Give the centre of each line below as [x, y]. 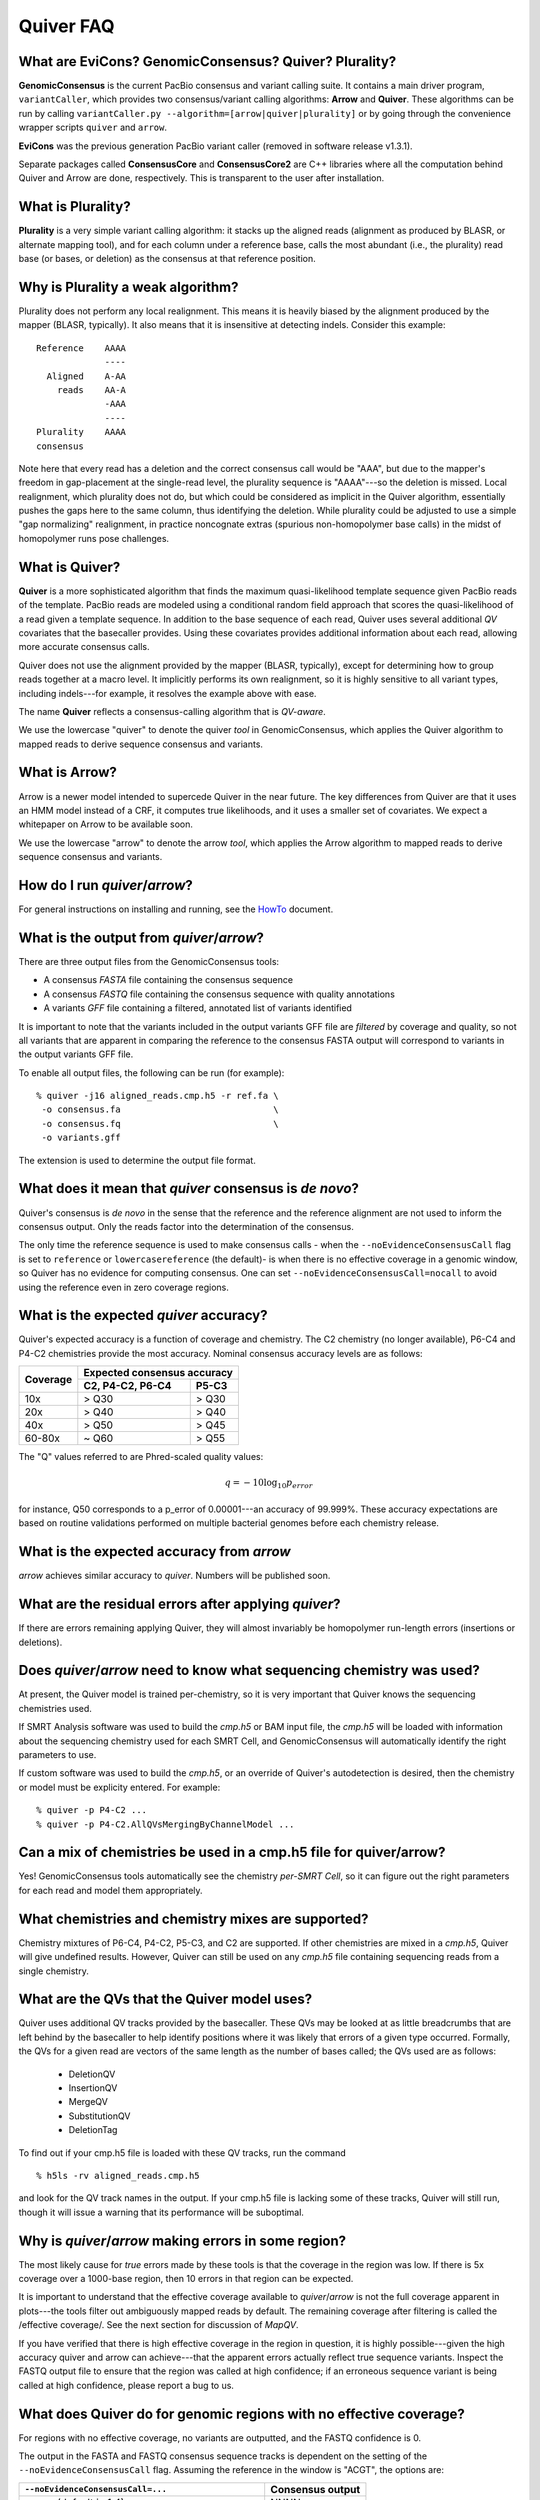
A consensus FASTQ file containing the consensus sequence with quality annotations [219, 994]
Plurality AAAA [81, 432]
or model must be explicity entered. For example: [119, 1787]
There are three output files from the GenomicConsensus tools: [149, 961]
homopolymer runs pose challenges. [94, 538]
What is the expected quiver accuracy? [143, 1315]
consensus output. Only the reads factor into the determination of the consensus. [186, 1226]
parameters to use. [57, 1754]
